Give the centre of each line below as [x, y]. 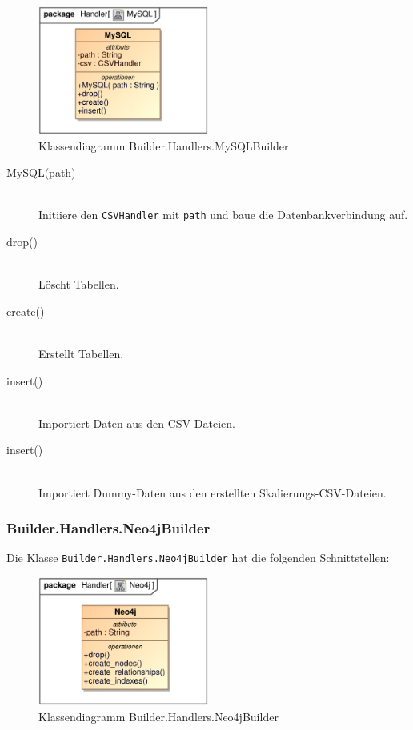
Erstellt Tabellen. [81, 354]
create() [26, 311]
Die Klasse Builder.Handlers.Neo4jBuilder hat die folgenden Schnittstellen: [198, 558]
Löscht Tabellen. [79, 284]
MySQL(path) [41, 172]
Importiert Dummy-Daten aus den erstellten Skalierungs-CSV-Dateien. [213, 492]
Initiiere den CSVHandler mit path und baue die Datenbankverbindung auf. [223, 215]
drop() [22, 242]
